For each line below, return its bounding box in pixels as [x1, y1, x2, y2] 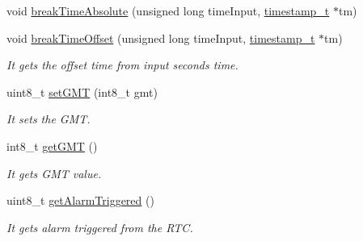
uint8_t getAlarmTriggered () [6, 192, 154, 209]
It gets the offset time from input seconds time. [6, 56, 238, 73]
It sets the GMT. [6, 110, 91, 127]
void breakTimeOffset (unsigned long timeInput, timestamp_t [6, 29, 315, 46]
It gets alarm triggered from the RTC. [6, 218, 193, 235]
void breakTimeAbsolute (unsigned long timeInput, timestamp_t [6, 2, 330, 19]
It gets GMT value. [6, 164, 102, 181]
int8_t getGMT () [6, 137, 98, 154]
